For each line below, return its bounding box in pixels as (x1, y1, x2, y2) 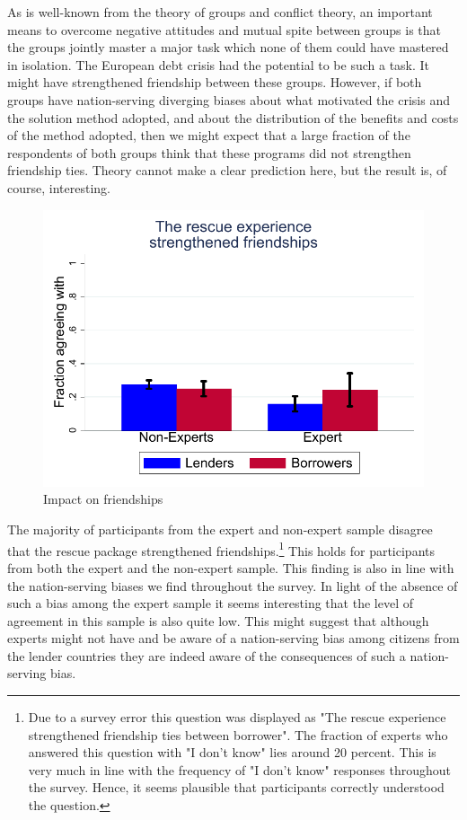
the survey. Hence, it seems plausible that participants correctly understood (28, 778, 445, 797)
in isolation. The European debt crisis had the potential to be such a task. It (7, 55, 430, 74)
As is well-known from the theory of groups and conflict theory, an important (7, 3, 433, 21)
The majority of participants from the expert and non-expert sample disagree (7, 520, 433, 539)
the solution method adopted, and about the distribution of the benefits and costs (7, 108, 459, 127)
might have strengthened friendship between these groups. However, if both (7, 73, 422, 92)
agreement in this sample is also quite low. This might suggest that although (7, 611, 429, 630)
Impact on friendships (43, 489, 163, 508)
